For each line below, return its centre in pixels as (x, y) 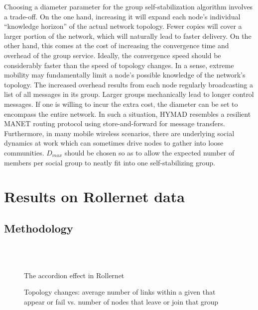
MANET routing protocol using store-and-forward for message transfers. (115, 123)
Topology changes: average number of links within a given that (120, 292)
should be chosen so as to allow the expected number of (149, 152)
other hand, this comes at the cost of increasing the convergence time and (117, 45)
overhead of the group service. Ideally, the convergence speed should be (113, 55)
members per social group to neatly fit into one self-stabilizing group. (110, 162)
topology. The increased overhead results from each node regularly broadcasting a (129, 84)
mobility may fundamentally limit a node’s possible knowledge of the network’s (125, 75)
